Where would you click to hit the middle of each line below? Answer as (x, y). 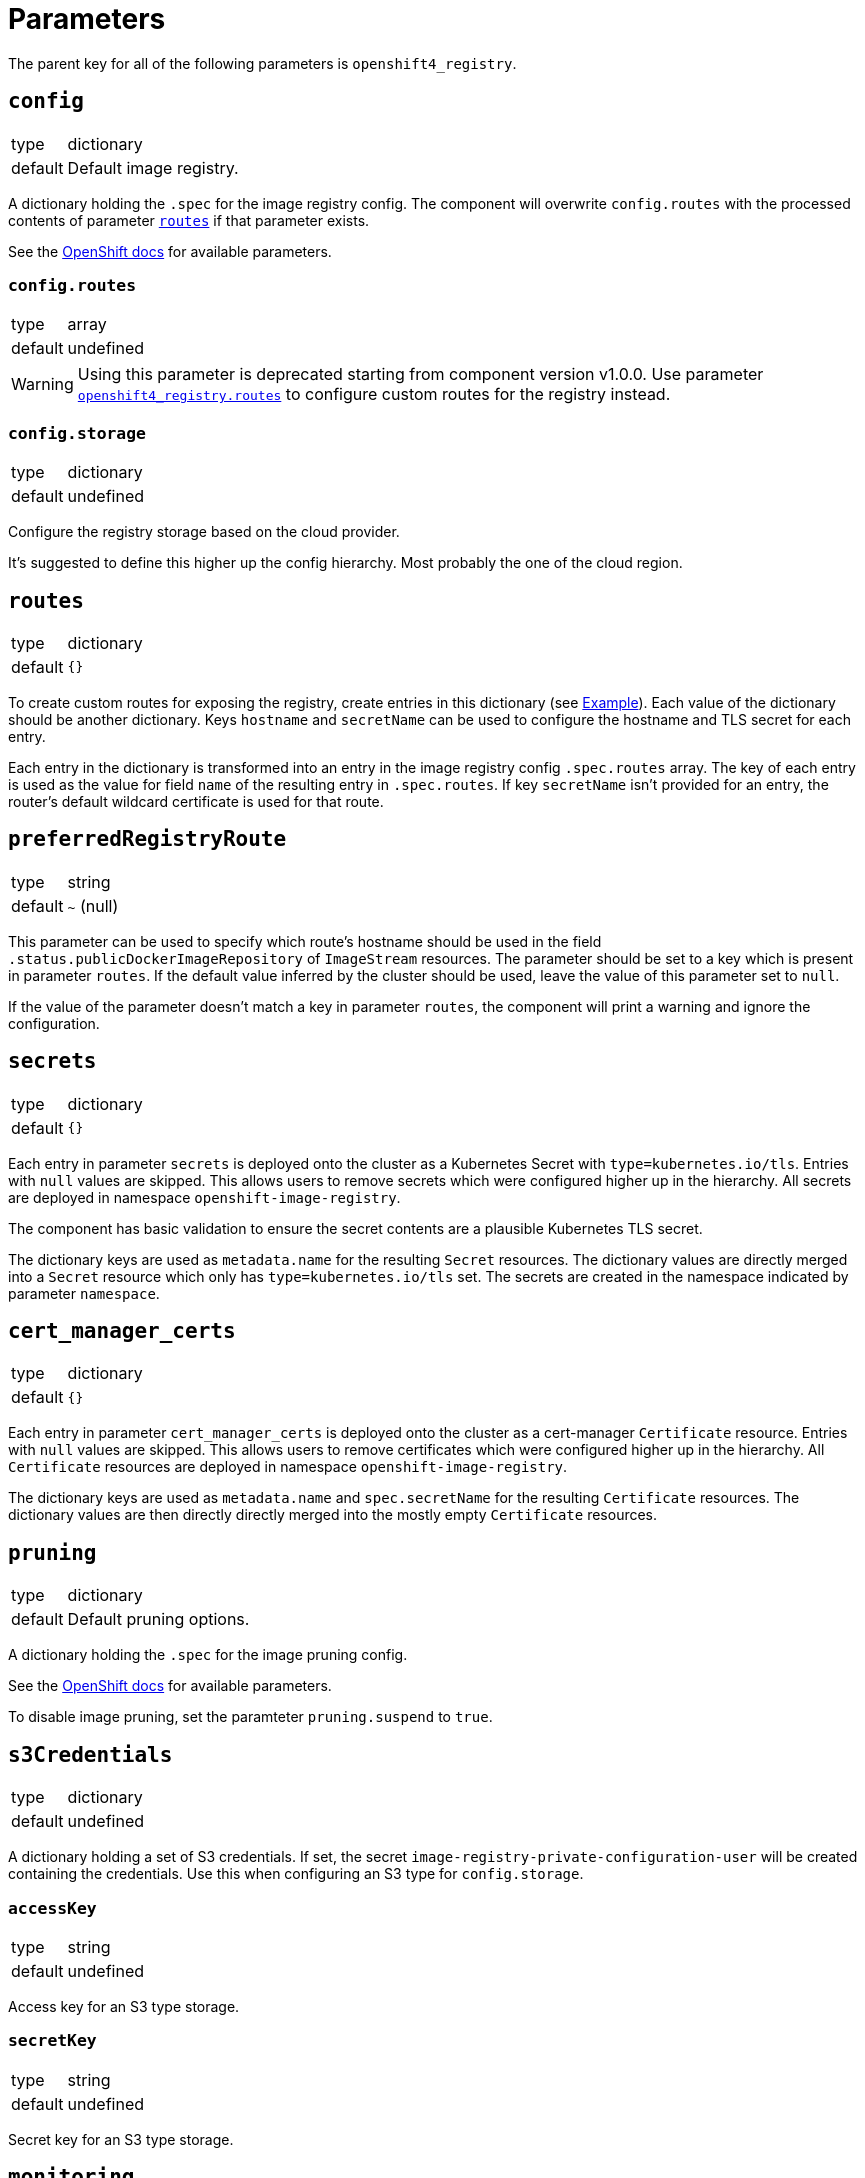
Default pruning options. (158, 1619)
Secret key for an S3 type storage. (121, 2139)
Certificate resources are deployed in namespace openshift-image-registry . (288, 1467)
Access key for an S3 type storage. (124, 2006)
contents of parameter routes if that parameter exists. (189, 220)
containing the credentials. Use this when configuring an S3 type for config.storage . (296, 1874)
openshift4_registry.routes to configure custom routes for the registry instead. (374, 394)
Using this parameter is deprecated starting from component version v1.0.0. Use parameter (420, 374)
